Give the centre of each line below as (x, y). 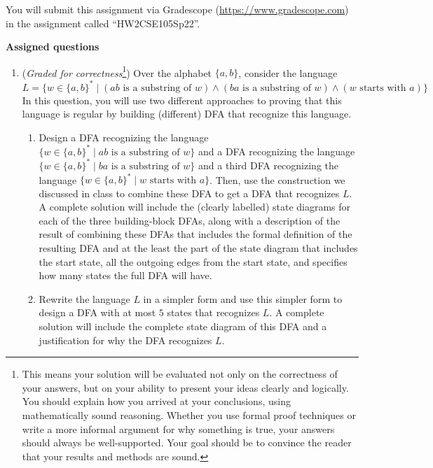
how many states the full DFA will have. (125, 275)
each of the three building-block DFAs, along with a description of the (190, 220)
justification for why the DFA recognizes (125, 340)
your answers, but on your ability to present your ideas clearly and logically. (185, 387)
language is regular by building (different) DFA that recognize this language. (187, 114)
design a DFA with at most (97, 312)
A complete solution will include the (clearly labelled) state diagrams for (195, 207)
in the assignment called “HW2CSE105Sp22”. (103, 23)
